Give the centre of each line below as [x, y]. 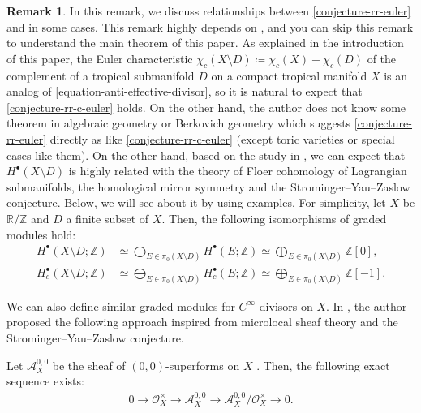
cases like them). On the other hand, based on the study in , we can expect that [206, 155]
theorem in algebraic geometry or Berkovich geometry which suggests [179, 123]
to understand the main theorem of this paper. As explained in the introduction [205, 43]
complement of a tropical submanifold [101, 75]
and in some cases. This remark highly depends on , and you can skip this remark [210, 26]
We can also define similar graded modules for [121, 305]
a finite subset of [107, 218]
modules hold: [41, 234]
